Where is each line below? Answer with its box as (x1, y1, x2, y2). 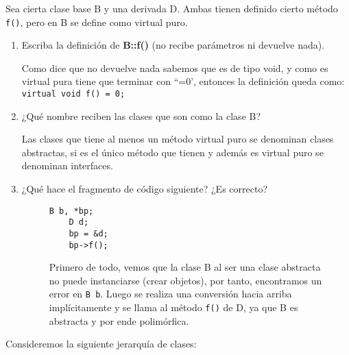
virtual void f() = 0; (21, 89, 125, 99)
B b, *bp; (49, 206, 94, 216)
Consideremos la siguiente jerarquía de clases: (5, 336, 197, 351)
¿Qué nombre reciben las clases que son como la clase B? (21, 108, 261, 123)
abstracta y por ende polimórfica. (49, 313, 189, 328)
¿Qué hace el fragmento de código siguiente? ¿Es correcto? (21, 182, 267, 196)
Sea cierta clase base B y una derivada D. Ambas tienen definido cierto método (5, 1, 338, 15)
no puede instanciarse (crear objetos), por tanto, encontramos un (49, 273, 322, 287)
